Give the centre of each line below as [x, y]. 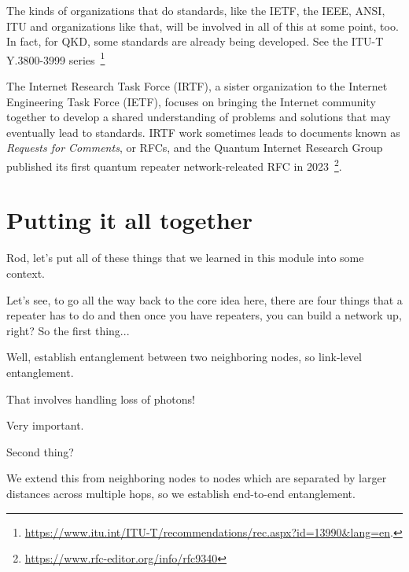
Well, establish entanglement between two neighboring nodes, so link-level [184, 357]
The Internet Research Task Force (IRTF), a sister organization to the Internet [197, 86]
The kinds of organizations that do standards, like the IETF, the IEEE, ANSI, [196, 10]
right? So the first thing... [68, 330]
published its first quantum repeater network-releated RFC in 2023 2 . [174, 165]
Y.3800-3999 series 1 [56, 58]
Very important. [45, 425]
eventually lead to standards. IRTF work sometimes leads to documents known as [203, 132]
